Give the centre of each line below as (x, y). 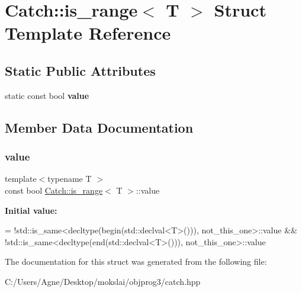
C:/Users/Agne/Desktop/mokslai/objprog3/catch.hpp (103, 281)
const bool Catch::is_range (54, 190)
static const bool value (47, 95)
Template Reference (88, 33)
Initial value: (31, 210)
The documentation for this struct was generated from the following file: (136, 261)
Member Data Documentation (99, 127)
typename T (70, 179)
